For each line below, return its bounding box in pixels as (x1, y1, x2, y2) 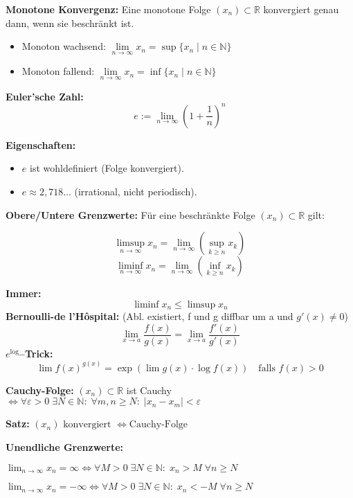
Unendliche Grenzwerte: (6, 440, 124, 454)
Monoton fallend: (21, 64, 95, 78)
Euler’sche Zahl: (6, 89, 84, 103)
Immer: (6, 286, 42, 301)
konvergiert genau (263, 2, 339, 16)
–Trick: (19, 346, 53, 360)
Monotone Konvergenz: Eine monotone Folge (6, 2, 211, 16)
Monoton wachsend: (21, 39, 106, 53)
